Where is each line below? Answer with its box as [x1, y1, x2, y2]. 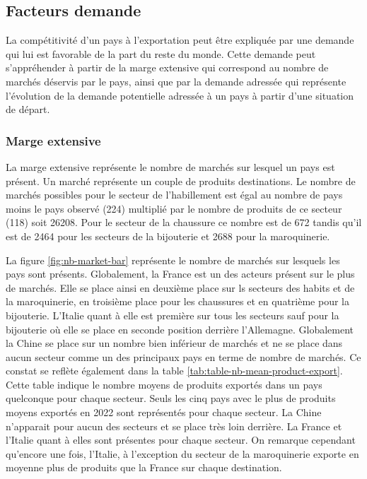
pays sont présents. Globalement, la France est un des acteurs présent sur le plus [6, 266, 355, 281]
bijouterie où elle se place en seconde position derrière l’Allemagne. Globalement [6, 321, 354, 336]
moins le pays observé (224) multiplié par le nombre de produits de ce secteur [6, 201, 342, 215]
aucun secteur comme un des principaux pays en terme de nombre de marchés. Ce [6, 349, 361, 364]
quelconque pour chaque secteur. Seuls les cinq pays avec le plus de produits [6, 391, 336, 406]
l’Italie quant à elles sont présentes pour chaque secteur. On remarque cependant [6, 432, 356, 447]
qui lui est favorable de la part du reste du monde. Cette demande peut [6, 46, 316, 61]
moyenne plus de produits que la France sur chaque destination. [6, 460, 282, 475]
